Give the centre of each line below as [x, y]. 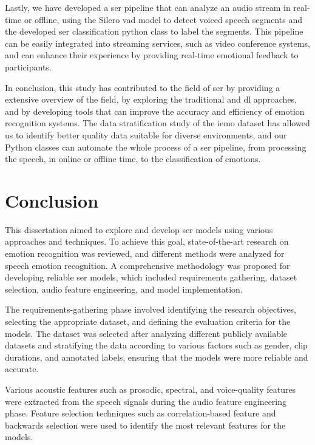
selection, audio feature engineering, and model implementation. [124, 289]
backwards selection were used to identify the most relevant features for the [145, 425]
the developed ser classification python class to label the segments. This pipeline [154, 31]
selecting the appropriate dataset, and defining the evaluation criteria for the [148, 321]
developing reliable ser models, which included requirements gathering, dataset [151, 277]
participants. [28, 66]
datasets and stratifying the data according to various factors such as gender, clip [156, 345]
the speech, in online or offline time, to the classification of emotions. [133, 159]
